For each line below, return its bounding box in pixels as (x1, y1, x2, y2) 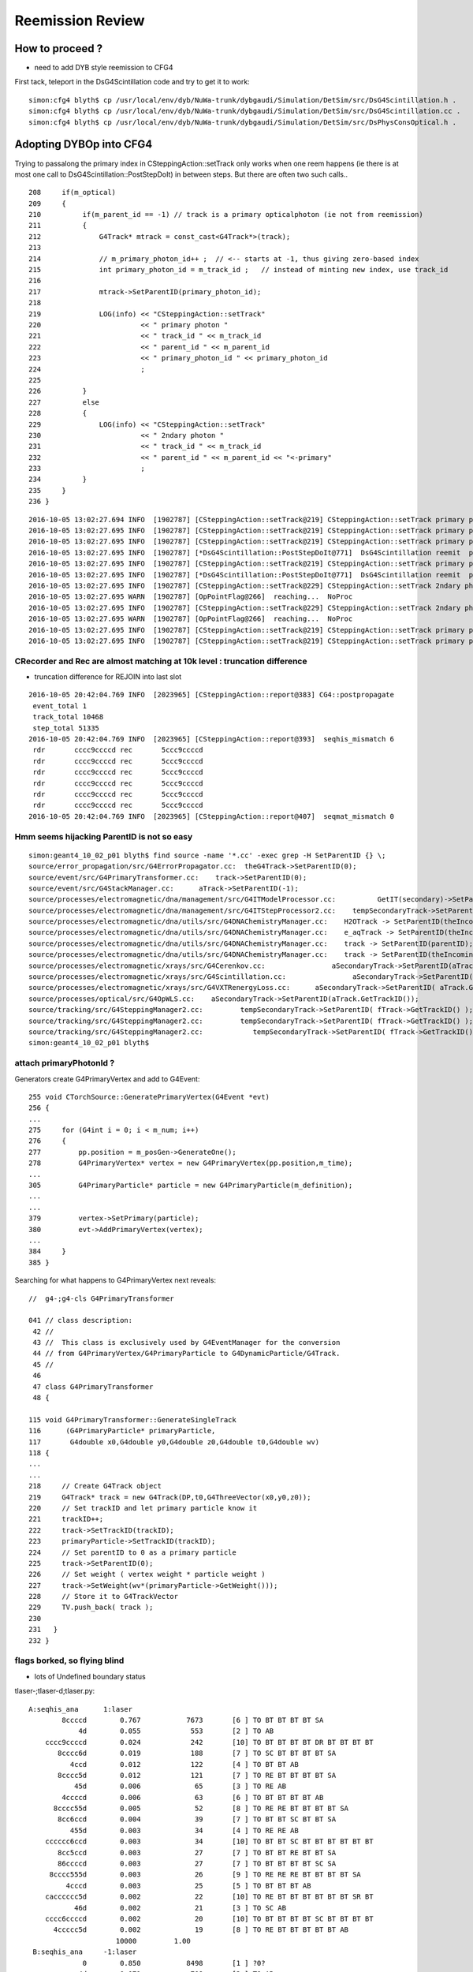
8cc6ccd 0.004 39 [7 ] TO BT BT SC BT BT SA (58, 1815, 337, 1824)
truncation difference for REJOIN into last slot (34, 672, 182, 682)
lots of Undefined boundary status (34, 1671, 146, 1681)
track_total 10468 (32, 712, 104, 722)
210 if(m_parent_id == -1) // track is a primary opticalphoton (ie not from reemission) (28, 210, 423, 219)
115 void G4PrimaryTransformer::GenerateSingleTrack (28, 1415, 236, 1424)
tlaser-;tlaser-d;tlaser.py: (14, 1686, 95, 1696)
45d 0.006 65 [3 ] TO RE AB (73, 1782, 287, 1791)
